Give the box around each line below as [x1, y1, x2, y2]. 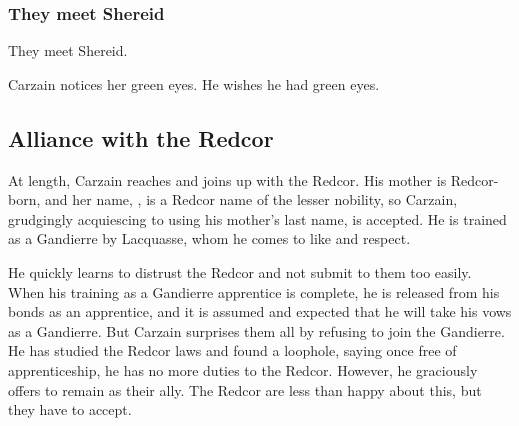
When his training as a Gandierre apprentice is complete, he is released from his [8, 281, 500, 302]
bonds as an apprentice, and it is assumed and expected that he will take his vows [8, 301, 512, 322]
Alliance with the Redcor [8, 122, 274, 153]
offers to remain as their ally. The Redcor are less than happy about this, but [8, 379, 482, 400]
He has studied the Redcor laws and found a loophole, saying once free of [8, 340, 457, 361]
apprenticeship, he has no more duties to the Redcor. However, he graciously [8, 359, 478, 380]
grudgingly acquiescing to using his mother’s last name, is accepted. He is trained [8, 208, 507, 229]
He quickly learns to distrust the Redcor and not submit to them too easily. [8, 261, 472, 282]
